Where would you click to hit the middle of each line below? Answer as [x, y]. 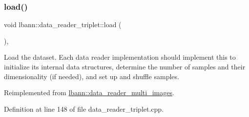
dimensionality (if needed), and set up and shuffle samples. [92, 76]
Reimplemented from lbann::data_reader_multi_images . [89, 92]
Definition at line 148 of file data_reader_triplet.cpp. [84, 109]
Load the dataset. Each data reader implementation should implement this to [120, 57]
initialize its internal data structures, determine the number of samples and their [125, 67]
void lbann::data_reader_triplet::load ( [63, 25]
